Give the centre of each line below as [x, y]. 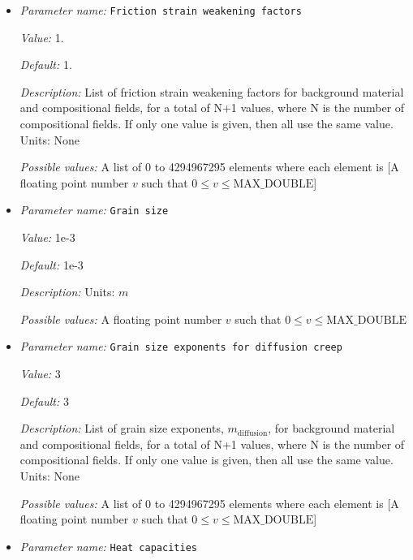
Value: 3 [40, 374]
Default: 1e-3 [52, 264]
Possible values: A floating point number [121, 319]
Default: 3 [44, 401]
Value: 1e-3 [47, 237]
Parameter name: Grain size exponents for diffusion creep [181, 346]
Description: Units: [67, 292]
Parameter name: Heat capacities [108, 546]
